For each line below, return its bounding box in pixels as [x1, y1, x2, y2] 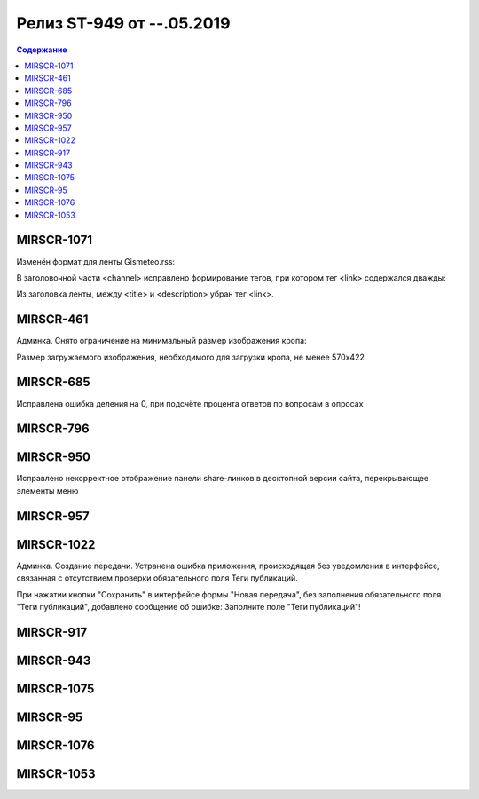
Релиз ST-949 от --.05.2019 [16, 13, 231, 33]
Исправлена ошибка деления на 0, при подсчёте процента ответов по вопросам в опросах [16, 398, 364, 408]
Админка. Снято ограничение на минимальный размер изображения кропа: [16, 336, 307, 346]
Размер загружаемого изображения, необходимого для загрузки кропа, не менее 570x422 [16, 352, 365, 362]
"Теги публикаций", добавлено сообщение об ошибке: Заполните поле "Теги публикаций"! [16, 601, 361, 612]
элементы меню [16, 485, 79, 496]
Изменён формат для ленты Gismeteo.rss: [16, 256, 176, 266]
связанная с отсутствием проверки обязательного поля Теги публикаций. [16, 573, 298, 583]
